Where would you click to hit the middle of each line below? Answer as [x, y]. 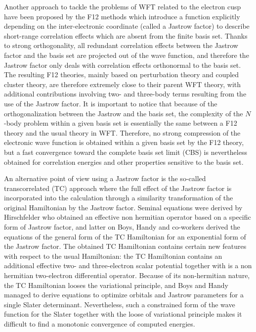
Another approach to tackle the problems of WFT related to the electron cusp [123, 6]
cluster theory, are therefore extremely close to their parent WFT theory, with [123, 84]
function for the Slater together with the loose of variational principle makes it [123, 314]
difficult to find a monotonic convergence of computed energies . [100, 324]
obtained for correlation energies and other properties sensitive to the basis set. [124, 162]
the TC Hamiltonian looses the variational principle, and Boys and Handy [116, 285]
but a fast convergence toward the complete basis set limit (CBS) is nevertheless [126, 152]
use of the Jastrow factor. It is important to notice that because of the [111, 103]
